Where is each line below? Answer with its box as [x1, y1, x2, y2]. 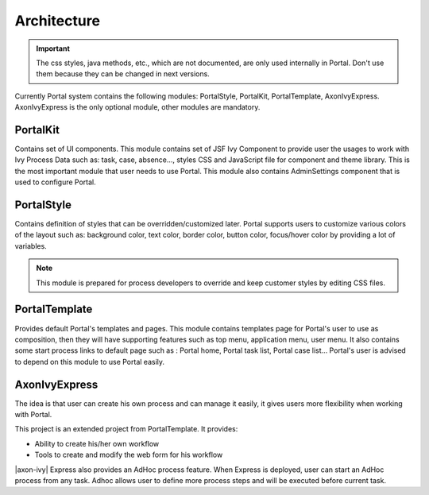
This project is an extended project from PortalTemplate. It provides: [14, 424, 238, 434]
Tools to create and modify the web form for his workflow [34, 450, 223, 460]
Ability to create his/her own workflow [34, 439, 160, 448]
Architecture [14, 12, 101, 29]
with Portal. [14, 410, 52, 420]
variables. [14, 241, 47, 250]
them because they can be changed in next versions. [36, 69, 210, 79]
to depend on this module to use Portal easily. [14, 357, 165, 366]
